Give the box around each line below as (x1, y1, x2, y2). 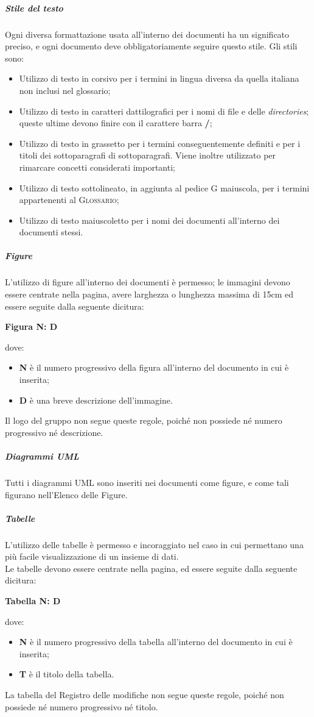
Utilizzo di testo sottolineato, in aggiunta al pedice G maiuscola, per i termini (19, 181, 310, 194)
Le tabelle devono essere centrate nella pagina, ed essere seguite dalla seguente (5, 562, 298, 574)
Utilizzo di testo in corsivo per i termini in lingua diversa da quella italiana (19, 72, 299, 85)
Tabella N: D (5, 594, 61, 607)
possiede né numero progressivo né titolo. (5, 700, 158, 713)
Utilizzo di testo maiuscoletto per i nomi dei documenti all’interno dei (19, 213, 280, 226)
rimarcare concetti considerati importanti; (19, 160, 175, 173)
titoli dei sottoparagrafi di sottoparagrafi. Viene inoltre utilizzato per (19, 149, 276, 162)
